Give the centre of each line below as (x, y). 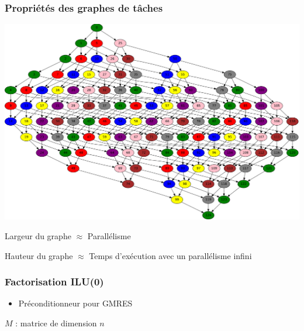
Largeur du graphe (38, 236)
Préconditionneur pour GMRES (75, 303)
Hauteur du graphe (39, 255)
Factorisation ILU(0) (54, 282)
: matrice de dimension (56, 323)
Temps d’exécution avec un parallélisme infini (170, 255)
